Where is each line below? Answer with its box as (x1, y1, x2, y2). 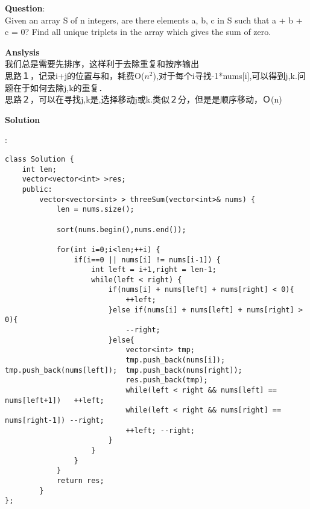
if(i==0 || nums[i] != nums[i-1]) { (74, 255, 221, 264)
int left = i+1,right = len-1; (91, 265, 217, 274)
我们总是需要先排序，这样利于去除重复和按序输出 (5, 57, 199, 70)
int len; (22, 165, 57, 174)
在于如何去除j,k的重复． (13, 81, 107, 93)
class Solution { (5, 154, 74, 163)
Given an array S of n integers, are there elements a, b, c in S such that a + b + (5, 13, 303, 26)
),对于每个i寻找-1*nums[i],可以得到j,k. (153, 69, 297, 81)
